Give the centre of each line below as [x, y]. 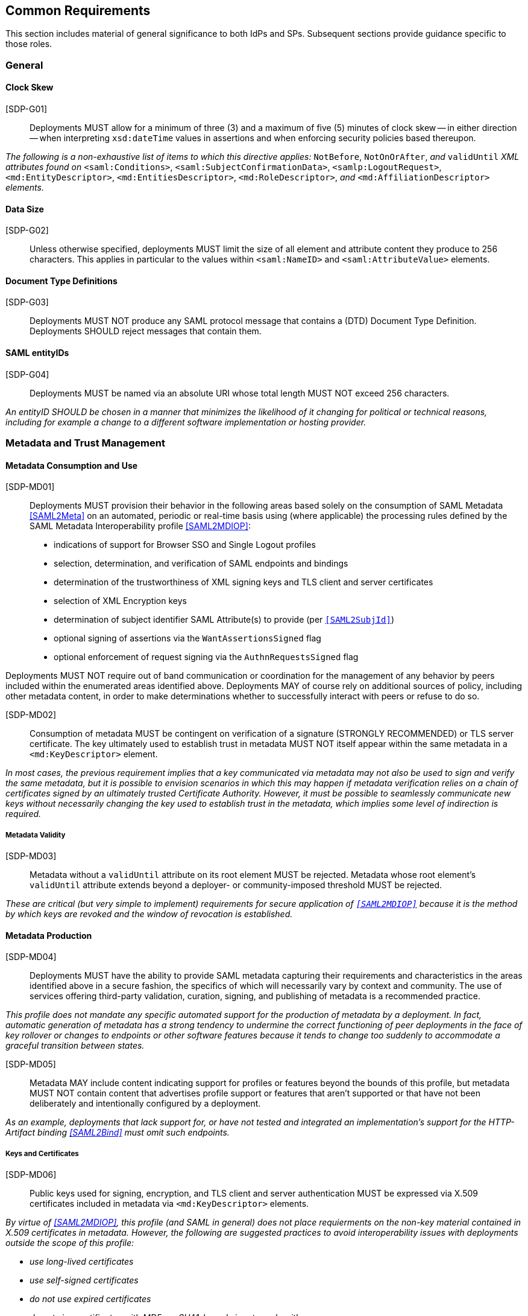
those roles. [29, 44]
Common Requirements [78, 11]
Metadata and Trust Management [85, 443]
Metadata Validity [36, 835]
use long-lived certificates [82, 1262]
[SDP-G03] [27, 302]
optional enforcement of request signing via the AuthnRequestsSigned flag [206, 657]
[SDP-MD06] [31, 1175]
